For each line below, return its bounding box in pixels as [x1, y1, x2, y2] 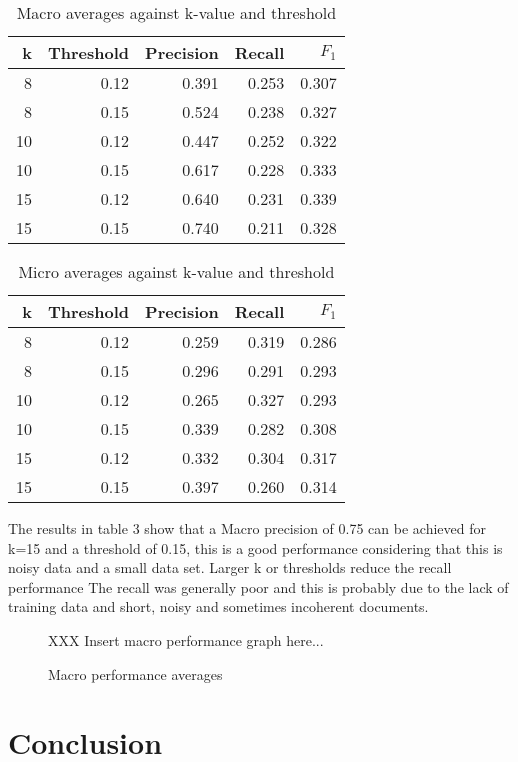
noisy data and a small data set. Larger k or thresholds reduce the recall [8, 557, 452, 578]
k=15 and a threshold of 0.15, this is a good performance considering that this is [8, 537, 503, 558]
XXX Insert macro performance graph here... [48, 629, 324, 650]
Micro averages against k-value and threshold [18, 260, 335, 283]
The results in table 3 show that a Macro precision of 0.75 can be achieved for [8, 518, 486, 538]
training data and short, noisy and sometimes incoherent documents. [8, 596, 429, 617]
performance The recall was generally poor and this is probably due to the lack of [8, 576, 509, 597]
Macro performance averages [48, 663, 223, 684]
